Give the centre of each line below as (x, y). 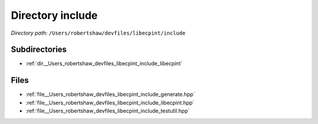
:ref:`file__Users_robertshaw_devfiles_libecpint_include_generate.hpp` (110, 95)
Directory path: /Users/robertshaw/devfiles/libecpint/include (98, 33)
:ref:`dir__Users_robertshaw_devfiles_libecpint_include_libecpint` (104, 63)
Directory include (54, 15)
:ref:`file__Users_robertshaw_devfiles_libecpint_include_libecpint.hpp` (110, 102)
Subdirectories (39, 50)
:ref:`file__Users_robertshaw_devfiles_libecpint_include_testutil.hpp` (107, 111)
